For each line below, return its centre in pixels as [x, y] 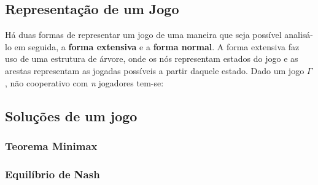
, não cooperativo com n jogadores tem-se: [84, 82]
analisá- [299, 35]
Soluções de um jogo [71, 115]
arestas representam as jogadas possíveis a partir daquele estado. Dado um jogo [155, 70]
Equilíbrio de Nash [52, 174]
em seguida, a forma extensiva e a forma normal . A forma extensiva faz [157, 46]
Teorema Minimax [51, 145]
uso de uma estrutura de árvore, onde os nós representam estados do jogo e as [152, 59]
